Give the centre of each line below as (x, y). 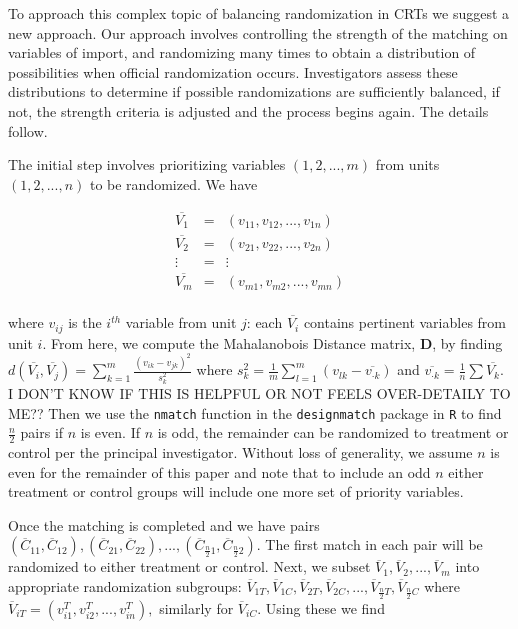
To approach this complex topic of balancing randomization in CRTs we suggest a (259, 13)
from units (407, 164)
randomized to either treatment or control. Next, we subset (189, 566)
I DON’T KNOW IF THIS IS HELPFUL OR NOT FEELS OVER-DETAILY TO (259, 392)
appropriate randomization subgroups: (125, 586)
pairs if (42, 432)
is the (85, 322)
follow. (28, 130)
